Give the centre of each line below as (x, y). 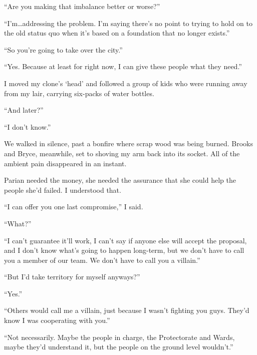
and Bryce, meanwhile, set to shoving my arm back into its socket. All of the (122, 153)
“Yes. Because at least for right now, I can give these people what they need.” (123, 66)
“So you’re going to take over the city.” (63, 49)
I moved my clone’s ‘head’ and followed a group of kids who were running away (126, 83)
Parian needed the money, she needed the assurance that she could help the (120, 180)
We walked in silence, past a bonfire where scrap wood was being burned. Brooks (128, 143)
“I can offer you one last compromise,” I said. (74, 207)
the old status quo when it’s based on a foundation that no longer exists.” (117, 33)
